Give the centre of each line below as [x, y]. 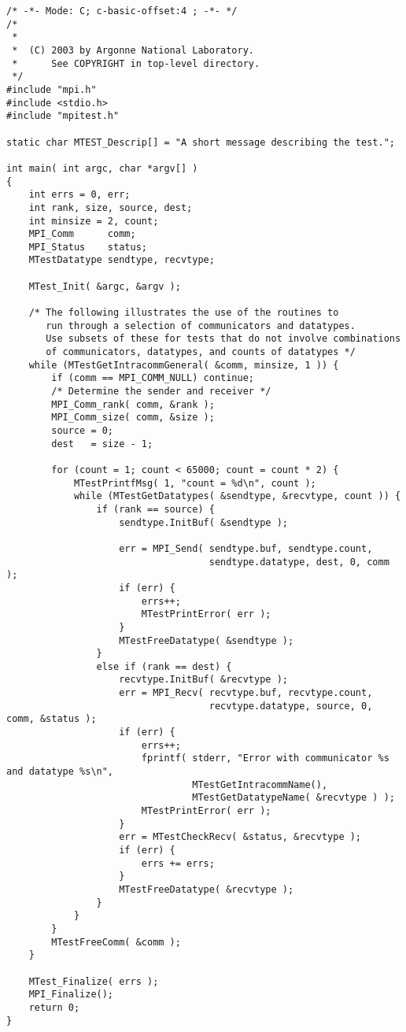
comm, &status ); [52, 719]
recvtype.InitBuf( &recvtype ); [203, 680]
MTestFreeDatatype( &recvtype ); [207, 889]
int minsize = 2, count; [94, 221]
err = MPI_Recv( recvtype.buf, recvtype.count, [246, 693]
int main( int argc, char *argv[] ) [102, 168]
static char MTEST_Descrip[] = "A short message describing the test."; [201, 142]
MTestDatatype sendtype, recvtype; [122, 260]
